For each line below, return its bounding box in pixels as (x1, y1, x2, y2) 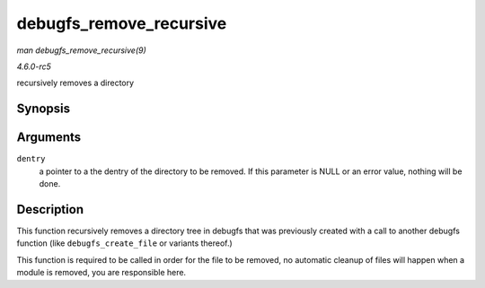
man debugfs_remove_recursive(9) (16, 45, 147, 56)
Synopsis (16, 101, 71, 117)
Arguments (16, 130, 82, 145)
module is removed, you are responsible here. (16, 267, 187, 278)
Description (16, 202, 84, 217)
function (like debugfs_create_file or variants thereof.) (16, 238, 233, 249)
